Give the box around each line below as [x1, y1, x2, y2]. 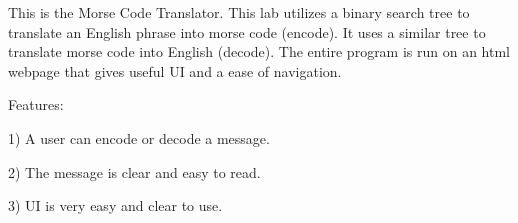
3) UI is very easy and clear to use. [8, 195, 223, 216]
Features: [8, 94, 64, 115]
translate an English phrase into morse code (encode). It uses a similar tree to [8, 21, 486, 42]
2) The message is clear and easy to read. [8, 161, 261, 182]
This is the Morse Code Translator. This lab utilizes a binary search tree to [8, 2, 470, 22]
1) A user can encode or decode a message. [8, 127, 270, 148]
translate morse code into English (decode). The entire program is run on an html [8, 41, 511, 62]
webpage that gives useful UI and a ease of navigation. [8, 60, 342, 81]
